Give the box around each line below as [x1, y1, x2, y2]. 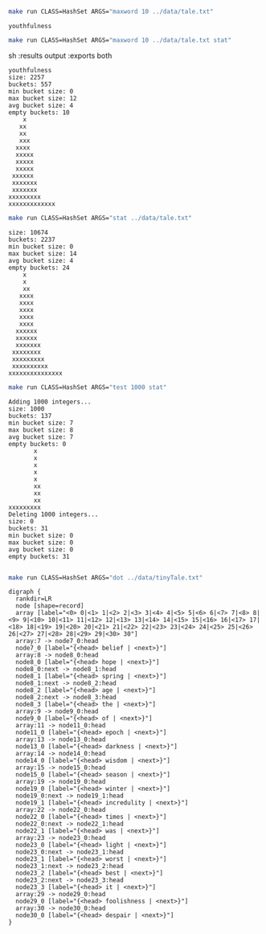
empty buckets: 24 [8, 264, 70, 272]
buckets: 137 [8, 412, 52, 420]
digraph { [8, 588, 42, 596]
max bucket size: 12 [8, 94, 78, 102]
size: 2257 [8, 73, 45, 81]
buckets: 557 [8, 80, 52, 88]
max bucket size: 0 [8, 539, 74, 547]
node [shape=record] [15, 602, 84, 610]
